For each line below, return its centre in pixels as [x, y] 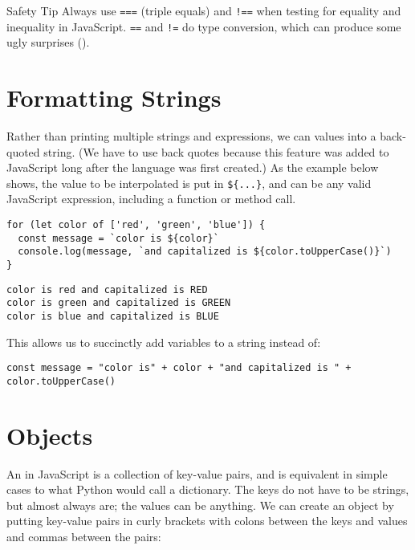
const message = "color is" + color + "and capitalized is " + [179, 368]
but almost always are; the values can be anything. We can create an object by [200, 505]
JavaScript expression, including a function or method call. [151, 199]
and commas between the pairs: [84, 537]
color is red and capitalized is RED [107, 289]
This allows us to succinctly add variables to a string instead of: [164, 342]
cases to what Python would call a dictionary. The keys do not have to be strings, [208, 489]
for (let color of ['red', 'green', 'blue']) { [136, 225]
